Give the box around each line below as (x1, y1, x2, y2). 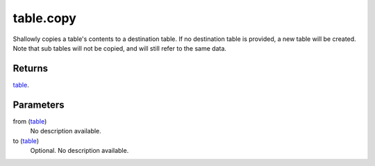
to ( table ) (12, 136, 40, 145)
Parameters (12, 99, 65, 110)
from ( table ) (12, 117, 47, 125)
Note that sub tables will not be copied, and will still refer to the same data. (12, 44, 227, 52)
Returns (12, 63, 49, 74)
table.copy (12, 10, 76, 26)
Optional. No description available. (30, 146, 129, 154)
